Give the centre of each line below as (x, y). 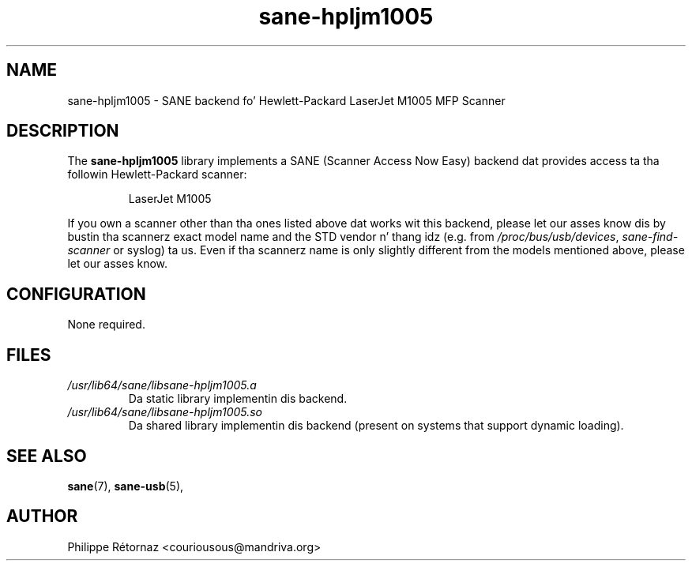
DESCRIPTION (63, 131)
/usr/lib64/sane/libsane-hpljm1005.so (165, 412)
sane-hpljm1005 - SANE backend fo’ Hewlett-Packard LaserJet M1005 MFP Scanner (286, 100)
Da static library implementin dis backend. (238, 399)
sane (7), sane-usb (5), (126, 486)
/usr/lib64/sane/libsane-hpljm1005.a (162, 385)
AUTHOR (42, 516)
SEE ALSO (47, 456)
